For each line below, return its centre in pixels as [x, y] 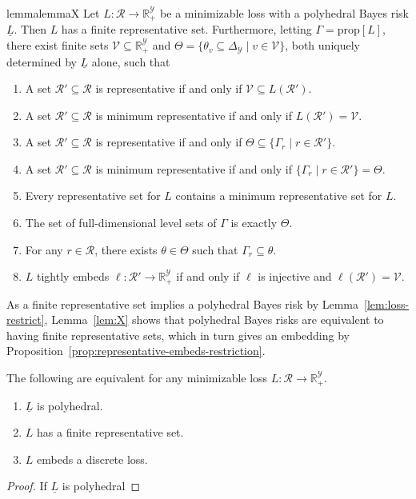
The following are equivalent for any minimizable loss [137, 378]
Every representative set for [93, 196]
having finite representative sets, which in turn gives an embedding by [178, 335]
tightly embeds [73, 276]
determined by [42, 61]
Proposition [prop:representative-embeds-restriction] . [136, 351]
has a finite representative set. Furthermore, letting [186, 29]
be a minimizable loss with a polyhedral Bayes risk [285, 13]
